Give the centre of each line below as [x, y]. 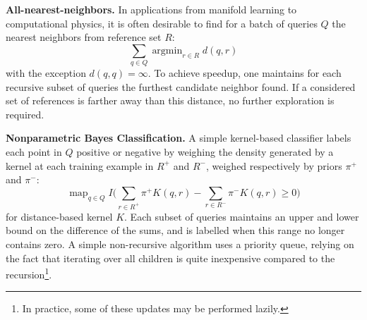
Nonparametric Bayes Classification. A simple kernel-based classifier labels [179, 138]
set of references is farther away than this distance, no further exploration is [170, 100]
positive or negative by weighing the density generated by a [205, 152]
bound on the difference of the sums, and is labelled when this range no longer [175, 230]
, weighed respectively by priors [274, 165]
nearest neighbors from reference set [84, 37]
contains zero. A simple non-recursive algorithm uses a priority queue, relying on [180, 244]
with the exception [46, 73]
